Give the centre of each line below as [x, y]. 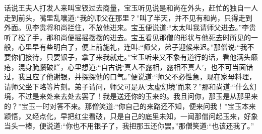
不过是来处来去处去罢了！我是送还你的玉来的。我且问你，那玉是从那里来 [138, 96]
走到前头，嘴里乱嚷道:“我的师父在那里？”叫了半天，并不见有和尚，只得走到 [128, 17]
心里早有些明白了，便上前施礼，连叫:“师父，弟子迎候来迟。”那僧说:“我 [133, 47]
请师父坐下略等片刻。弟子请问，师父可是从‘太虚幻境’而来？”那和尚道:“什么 [127, 86]
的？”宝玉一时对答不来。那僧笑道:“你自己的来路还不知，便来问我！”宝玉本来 [130, 106]
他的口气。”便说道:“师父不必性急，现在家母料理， [176, 77]
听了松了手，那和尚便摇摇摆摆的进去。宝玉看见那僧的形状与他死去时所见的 [127, 37]
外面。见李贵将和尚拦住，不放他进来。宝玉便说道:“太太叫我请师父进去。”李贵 [130, 27]
